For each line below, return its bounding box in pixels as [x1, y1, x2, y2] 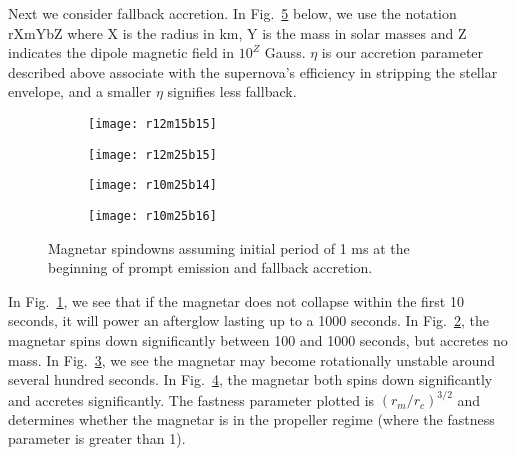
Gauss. [264, 42, 306, 63]
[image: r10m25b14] [88, 178, 217, 193]
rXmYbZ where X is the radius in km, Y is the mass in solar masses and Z [8, 22, 467, 43]
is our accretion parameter [321, 42, 484, 63]
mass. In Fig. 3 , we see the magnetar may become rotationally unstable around [8, 349, 496, 370]
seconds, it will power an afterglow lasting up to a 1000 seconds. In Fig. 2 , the [8, 310, 489, 331]
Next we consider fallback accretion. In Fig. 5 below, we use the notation [8, 3, 457, 23]
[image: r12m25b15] [88, 147, 217, 162]
